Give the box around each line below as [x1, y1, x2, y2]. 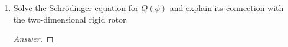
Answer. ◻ [13, 32, 54, 45]
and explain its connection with [169, 2, 284, 13]
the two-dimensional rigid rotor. [13, 13, 129, 25]
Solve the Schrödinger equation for [13, 2, 139, 13]
